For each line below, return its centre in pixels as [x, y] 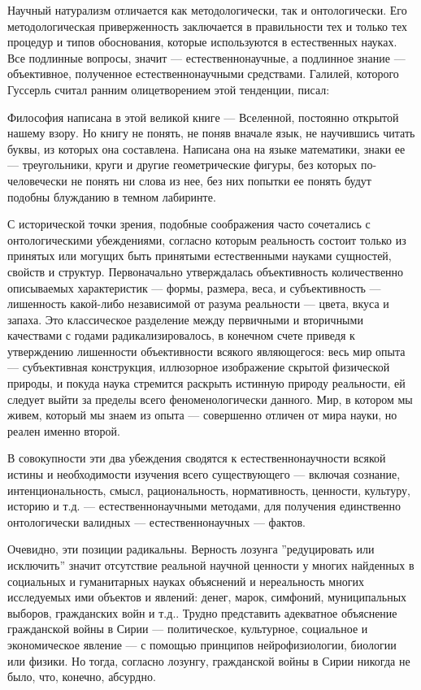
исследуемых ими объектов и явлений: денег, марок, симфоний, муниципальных [207, 597]
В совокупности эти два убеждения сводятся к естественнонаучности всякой [197, 458]
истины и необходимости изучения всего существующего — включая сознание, [204, 474]
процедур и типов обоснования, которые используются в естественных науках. [202, 42]
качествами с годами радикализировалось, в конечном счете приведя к [181, 335]
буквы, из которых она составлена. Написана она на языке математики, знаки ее [206, 148]
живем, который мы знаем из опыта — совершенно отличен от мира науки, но [202, 415]
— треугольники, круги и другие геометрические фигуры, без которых [182, 165]
